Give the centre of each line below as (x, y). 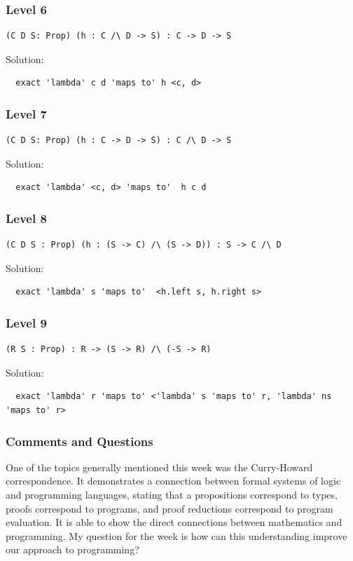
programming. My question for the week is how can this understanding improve (176, 535)
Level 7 (26, 113)
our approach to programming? (72, 549)
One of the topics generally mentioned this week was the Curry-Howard (159, 467)
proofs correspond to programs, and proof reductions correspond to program (169, 508)
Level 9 (26, 322)
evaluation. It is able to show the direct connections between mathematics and (174, 522)
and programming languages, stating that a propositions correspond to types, (172, 494)
